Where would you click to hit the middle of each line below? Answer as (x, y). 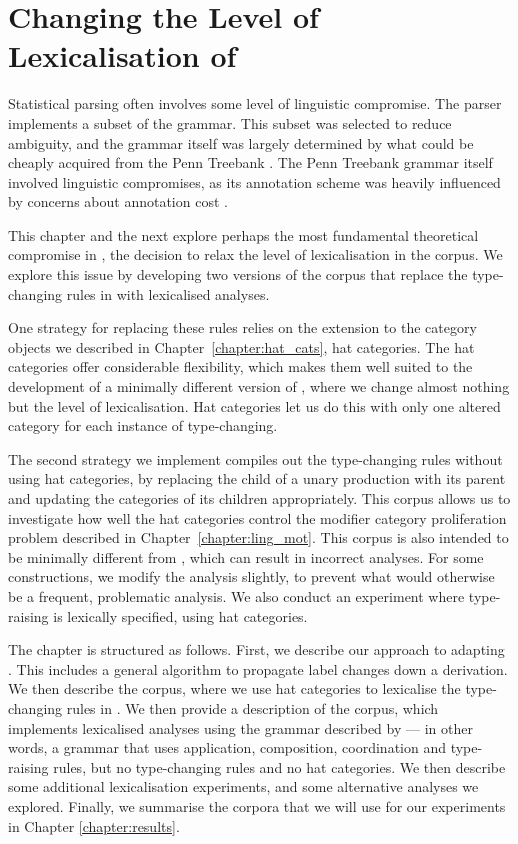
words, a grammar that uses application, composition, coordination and (227, 747)
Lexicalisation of (122, 55)
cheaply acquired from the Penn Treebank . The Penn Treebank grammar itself (250, 162)
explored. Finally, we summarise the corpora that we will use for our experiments (257, 805)
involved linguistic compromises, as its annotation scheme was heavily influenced (254, 181)
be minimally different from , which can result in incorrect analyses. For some (246, 556)
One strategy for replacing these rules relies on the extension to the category (242, 327)
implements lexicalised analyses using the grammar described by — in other (240, 727)
